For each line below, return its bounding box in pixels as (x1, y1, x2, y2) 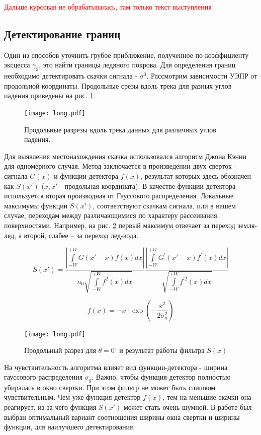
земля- (237, 220, 257, 230)
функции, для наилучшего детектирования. (4, 421, 135, 432)
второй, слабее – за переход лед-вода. (24, 230, 139, 240)
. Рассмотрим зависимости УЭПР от (146, 70, 257, 81)
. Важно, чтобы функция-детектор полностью (92, 372, 231, 382)
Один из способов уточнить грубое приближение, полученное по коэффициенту (4, 49, 249, 60)
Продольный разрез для (24, 345, 96, 355)
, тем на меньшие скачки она (162, 392, 251, 402)
